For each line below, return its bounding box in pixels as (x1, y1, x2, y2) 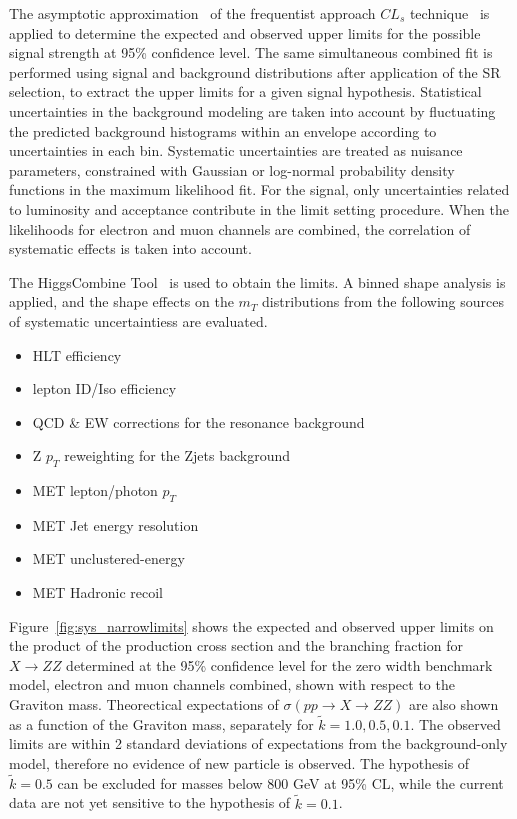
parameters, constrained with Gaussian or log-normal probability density (9, 159, 455, 180)
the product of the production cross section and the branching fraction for (9, 635, 463, 656)
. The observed (410, 713, 501, 734)
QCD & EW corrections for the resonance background (32, 411, 365, 432)
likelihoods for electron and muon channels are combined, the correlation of (9, 218, 471, 239)
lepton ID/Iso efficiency (32, 378, 177, 399)
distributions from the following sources (262, 291, 505, 312)
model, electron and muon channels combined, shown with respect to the (9, 674, 455, 695)
